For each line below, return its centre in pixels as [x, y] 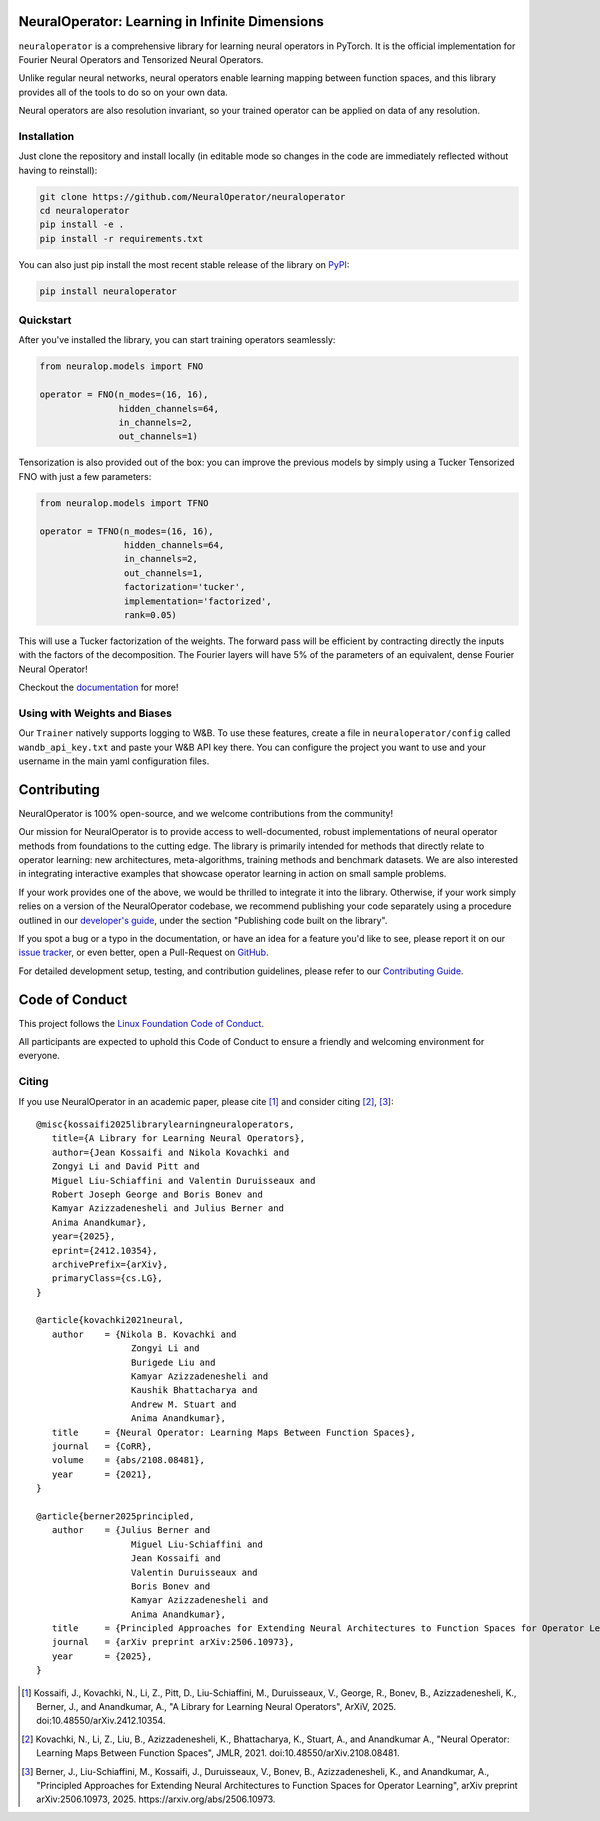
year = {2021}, [102, 1474]
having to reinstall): [58, 170]
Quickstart [45, 320]
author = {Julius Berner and [131, 1530]
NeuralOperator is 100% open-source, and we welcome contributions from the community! [206, 813]
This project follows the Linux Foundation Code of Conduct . [141, 1023]
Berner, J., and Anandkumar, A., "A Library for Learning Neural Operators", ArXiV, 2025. [216, 1707]
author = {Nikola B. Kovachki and [144, 1334]
